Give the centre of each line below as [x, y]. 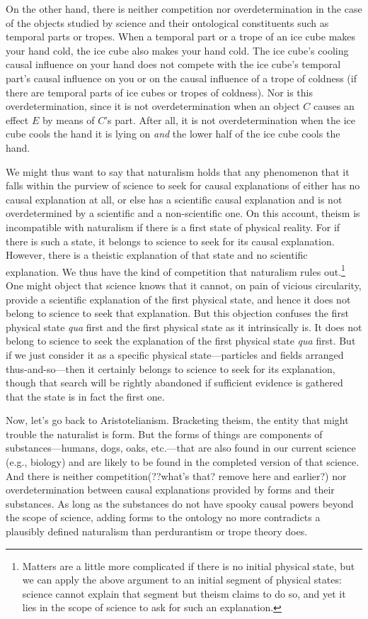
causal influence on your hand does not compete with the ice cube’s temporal [173, 64]
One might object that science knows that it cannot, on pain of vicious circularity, [184, 285]
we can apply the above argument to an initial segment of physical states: [182, 580]
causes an [334, 106]
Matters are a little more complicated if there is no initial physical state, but [189, 565]
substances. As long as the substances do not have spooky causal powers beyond [180, 503]
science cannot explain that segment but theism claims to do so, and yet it [184, 593]
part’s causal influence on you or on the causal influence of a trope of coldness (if [181, 78]
